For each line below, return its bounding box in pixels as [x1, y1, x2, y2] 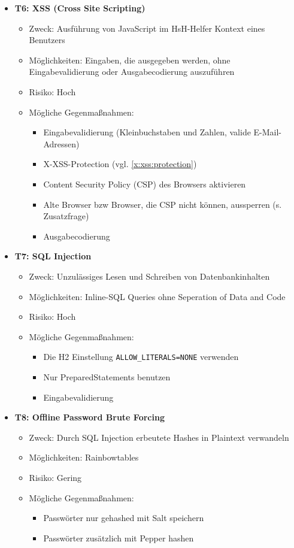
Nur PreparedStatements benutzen [43, 370, 171, 383]
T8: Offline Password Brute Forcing [14, 411, 165, 423]
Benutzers [29, 34, 65, 46]
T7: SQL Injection [14, 250, 92, 262]
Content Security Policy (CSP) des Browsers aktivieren [43, 177, 246, 190]
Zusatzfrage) [43, 210, 89, 222]
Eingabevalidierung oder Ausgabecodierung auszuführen [29, 65, 235, 78]
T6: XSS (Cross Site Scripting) [14, 2, 146, 14]
